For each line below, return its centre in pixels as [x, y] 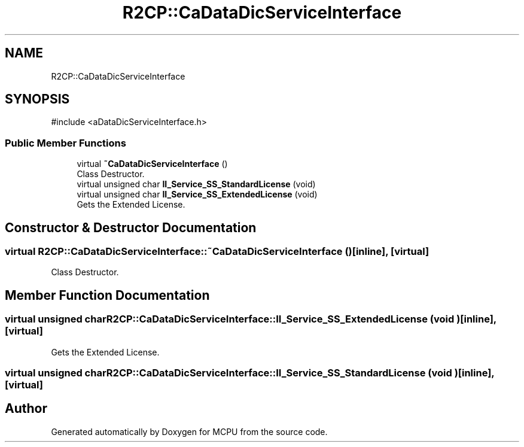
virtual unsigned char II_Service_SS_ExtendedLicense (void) [197, 194]
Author [26, 409]
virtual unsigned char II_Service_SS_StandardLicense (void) [196, 184]
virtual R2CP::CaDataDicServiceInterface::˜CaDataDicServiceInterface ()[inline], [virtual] [217, 252]
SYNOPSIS [37, 99]
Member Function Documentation [107, 295]
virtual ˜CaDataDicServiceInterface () [152, 164]
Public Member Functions [65, 143]
